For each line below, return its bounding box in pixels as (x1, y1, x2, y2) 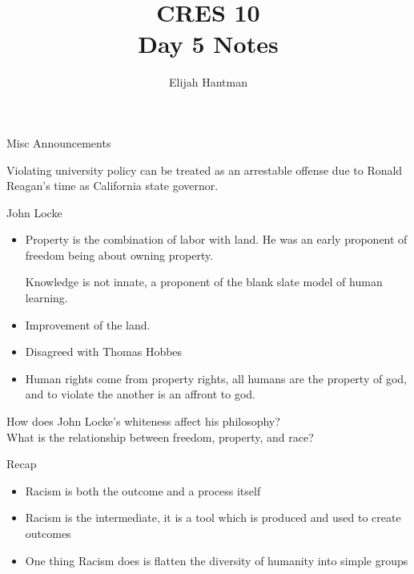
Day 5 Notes (138, 27, 279, 60)
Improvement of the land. (25, 316, 151, 333)
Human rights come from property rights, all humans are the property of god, (25, 370, 407, 386)
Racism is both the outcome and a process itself (25, 482, 261, 499)
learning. (25, 289, 68, 306)
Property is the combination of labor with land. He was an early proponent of (25, 231, 408, 248)
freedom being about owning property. (25, 246, 214, 263)
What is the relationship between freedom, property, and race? (6, 428, 314, 445)
